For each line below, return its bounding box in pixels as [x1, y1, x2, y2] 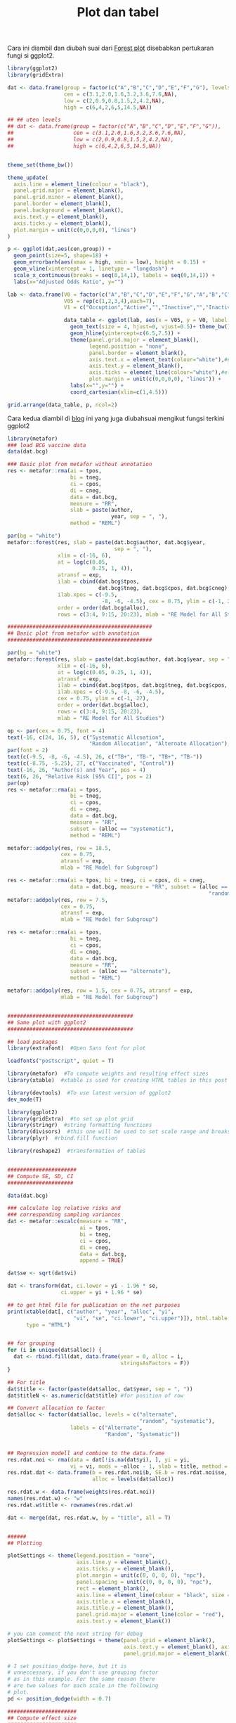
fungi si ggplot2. [7, 51, 55, 60]
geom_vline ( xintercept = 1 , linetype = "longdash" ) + [13, 265, 174, 273]
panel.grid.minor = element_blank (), [13, 194, 124, 201]
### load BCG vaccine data [7, 441, 86, 449]
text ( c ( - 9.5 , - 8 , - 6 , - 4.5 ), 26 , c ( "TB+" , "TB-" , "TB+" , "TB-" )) [7, 754, 203, 761]
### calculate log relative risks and [7, 1205, 121, 1212]
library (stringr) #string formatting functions [7, 1122, 152, 1129]
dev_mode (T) [7, 1096, 42, 1103]
